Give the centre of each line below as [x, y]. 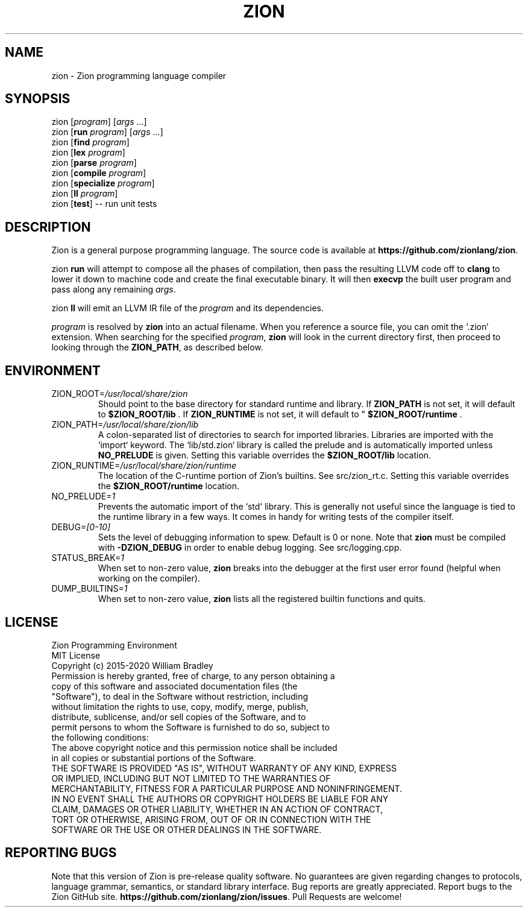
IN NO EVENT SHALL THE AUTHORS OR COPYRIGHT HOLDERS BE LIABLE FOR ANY [220, 799]
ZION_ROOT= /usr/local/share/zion [120, 394]
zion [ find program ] [90, 142]
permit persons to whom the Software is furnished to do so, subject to [190, 727]
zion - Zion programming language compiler [139, 75]
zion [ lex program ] [88, 153]
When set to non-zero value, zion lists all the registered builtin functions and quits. [262, 599]
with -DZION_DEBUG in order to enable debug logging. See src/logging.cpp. [250, 548]
